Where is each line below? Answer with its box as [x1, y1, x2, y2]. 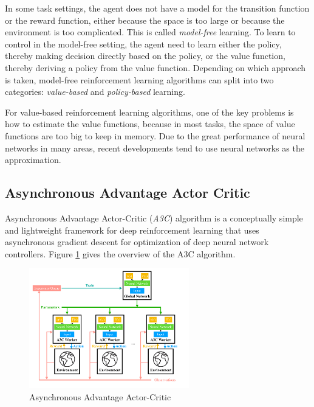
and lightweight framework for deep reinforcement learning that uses [5, 223, 259, 236]
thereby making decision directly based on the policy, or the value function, [5, 49, 285, 62]
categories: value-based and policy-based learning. [5, 85, 185, 98]
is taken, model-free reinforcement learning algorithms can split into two [5, 73, 274, 86]
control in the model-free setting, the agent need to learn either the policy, [5, 37, 282, 50]
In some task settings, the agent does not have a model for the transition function [5, 2, 310, 14]
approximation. [5, 153, 61, 166]
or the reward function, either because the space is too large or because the [5, 13, 285, 26]
